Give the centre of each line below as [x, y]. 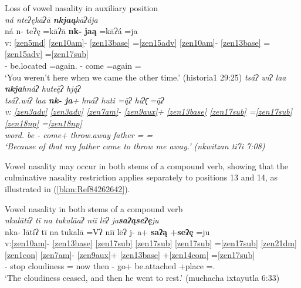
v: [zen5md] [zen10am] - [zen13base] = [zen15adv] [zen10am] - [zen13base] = [138, 42]
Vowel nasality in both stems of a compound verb [94, 208]
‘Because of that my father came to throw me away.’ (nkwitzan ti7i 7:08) [135, 146]
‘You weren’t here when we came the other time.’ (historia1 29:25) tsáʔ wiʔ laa [146, 77]
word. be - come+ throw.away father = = [79, 134]
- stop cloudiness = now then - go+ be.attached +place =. [110, 266]
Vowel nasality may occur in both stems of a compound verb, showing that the [146, 165]
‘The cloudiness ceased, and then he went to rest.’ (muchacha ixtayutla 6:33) [142, 278]
